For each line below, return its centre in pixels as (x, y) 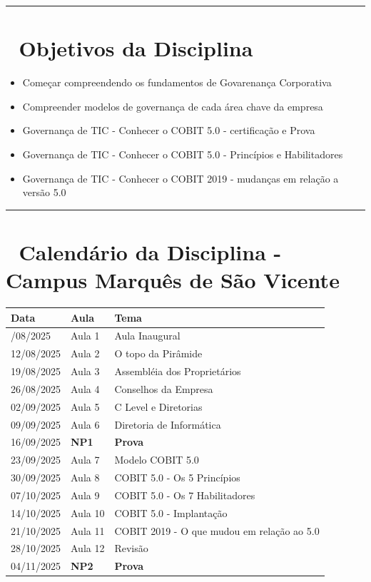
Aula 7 (85, 460)
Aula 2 (85, 353)
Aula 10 (88, 512)
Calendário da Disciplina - (150, 251)
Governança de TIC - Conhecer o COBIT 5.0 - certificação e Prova (169, 130)
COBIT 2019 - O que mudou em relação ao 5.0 (217, 530)
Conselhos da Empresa (164, 388)
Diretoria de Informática (168, 424)
